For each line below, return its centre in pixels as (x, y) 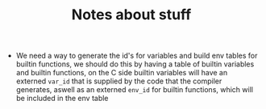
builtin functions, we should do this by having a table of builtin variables (135, 64)
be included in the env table (62, 99)
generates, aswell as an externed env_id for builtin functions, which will (135, 90)
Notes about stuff (131, 15)
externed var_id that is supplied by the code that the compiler (119, 81)
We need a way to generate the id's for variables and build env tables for (137, 56)
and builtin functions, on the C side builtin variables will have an (122, 73)
